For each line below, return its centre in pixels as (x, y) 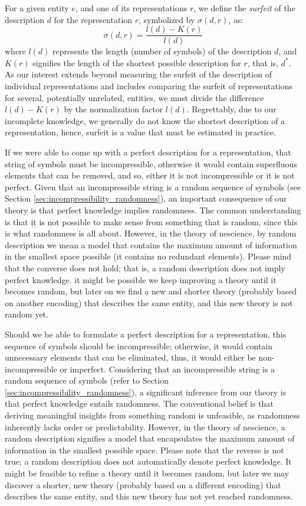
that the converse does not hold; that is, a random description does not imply (145, 267)
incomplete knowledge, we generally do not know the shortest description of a (145, 120)
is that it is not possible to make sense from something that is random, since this (151, 221)
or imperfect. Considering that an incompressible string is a (167, 369)
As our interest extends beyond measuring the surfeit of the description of (138, 74)
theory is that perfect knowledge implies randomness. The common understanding (153, 210)
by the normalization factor (113, 109)
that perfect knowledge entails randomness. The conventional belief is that (139, 403)
